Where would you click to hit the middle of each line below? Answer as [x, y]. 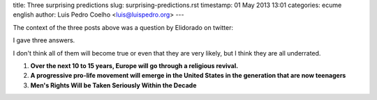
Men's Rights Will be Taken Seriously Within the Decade [113, 85]
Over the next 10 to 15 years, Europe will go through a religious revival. [134, 65]
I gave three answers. [44, 40]
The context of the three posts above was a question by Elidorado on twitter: [123, 27]
